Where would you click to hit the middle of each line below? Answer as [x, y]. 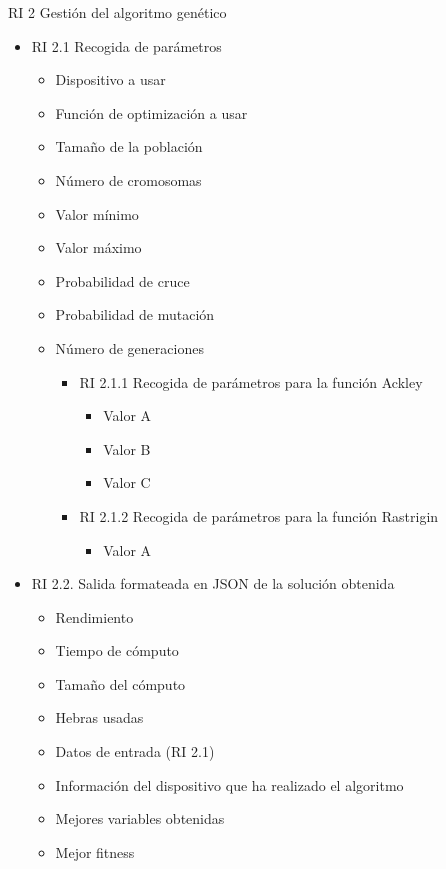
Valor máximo [98, 247]
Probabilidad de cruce [122, 280]
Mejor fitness [95, 851]
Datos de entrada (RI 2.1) [135, 751]
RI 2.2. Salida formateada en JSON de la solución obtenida [213, 583]
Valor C [127, 482]
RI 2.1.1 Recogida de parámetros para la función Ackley [251, 381]
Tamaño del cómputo [120, 683]
